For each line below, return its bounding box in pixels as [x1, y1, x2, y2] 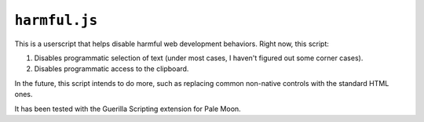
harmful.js [14, 12, 98, 29]
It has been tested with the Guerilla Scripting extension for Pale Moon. [14, 104, 241, 113]
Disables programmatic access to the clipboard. [34, 64, 189, 74]
